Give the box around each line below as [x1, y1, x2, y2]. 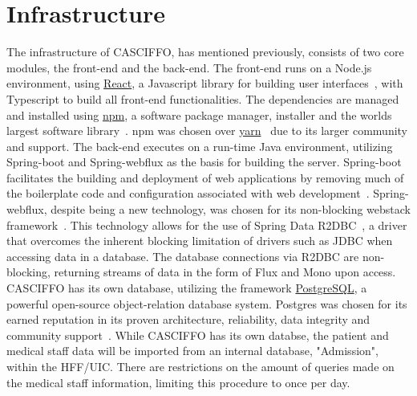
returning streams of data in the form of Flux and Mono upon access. [54, 263, 396, 280]
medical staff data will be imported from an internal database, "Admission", [6, 342, 379, 359]
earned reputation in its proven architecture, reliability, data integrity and [6, 311, 370, 328]
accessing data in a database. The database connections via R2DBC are [6, 247, 359, 264]
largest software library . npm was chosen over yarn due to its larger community [6, 122, 408, 139]
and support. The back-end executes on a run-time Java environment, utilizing [6, 137, 393, 154]
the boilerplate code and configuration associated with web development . [6, 185, 370, 202]
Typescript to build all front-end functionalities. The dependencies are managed [6, 90, 399, 107]
